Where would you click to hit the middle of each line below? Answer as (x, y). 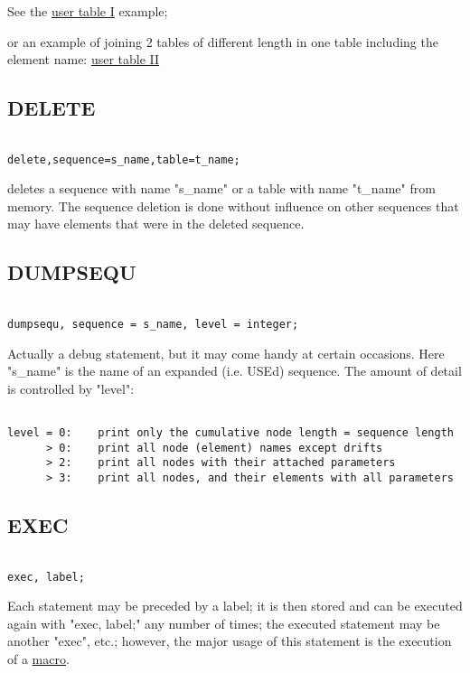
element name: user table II (84, 59)
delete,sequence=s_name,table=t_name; (124, 159)
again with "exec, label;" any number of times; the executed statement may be (224, 623)
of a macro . (38, 658)
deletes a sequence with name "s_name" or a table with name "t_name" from (221, 188)
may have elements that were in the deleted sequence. (156, 224)
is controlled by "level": (71, 388)
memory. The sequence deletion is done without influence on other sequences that (233, 206)
